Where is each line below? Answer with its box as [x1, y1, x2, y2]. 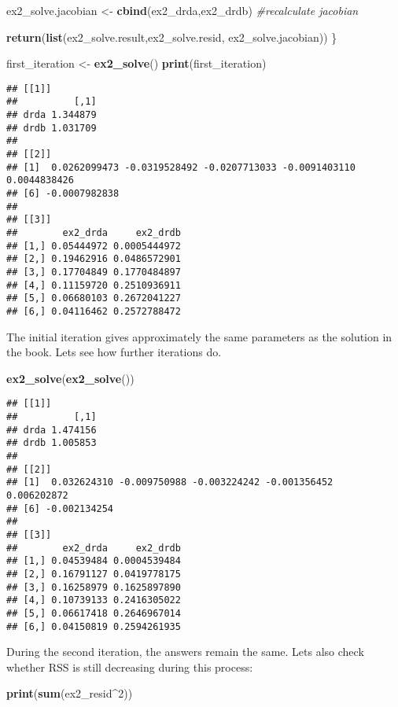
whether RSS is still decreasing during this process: [6, 658, 253, 675]
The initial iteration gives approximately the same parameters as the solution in [6, 328, 392, 344]
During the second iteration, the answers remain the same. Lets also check [6, 643, 364, 660]
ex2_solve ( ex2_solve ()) [6, 370, 135, 386]
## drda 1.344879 [6, 109, 97, 121]
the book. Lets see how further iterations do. [6, 344, 222, 360]
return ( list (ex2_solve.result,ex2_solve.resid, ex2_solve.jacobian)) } [6, 28, 337, 45]
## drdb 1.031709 [6, 122, 97, 134]
